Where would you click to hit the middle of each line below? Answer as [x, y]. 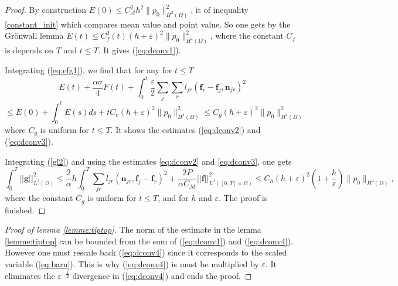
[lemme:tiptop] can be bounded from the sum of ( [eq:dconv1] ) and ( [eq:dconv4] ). [149, 241]
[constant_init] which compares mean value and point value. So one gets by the [148, 24]
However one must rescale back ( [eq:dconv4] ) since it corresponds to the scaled [146, 252]
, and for [173, 198]
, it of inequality [220, 9]
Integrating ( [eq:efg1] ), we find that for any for [89, 69]
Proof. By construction [46, 9]
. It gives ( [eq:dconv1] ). [140, 50]
